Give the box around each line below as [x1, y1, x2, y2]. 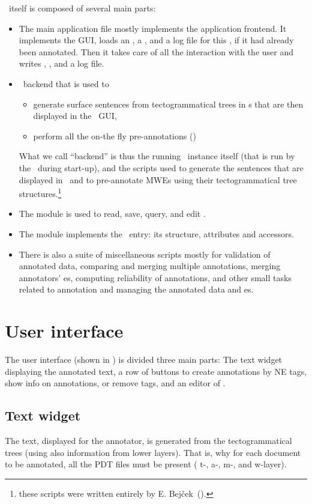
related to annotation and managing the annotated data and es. [19, 283, 254, 296]
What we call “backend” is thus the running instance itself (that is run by [19, 150, 295, 162]
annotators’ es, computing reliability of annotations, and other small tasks [19, 271, 292, 284]
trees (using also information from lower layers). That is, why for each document [5, 446, 301, 458]
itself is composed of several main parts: [8, 2, 156, 14]
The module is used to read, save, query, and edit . [19, 207, 206, 220]
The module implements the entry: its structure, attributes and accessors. [19, 227, 294, 240]
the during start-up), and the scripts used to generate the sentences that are [19, 161, 304, 174]
